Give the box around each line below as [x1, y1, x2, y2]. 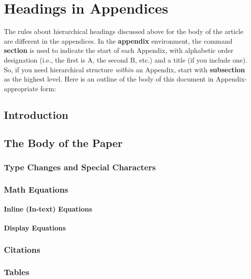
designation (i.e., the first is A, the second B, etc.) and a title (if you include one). [4, 54, 248, 65]
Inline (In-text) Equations [4, 204, 92, 214]
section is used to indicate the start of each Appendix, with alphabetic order [4, 45, 234, 55]
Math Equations [4, 183, 68, 195]
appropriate [4, 83, 38, 93]
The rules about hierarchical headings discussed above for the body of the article [4, 26, 243, 36]
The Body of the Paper [4, 135, 123, 150]
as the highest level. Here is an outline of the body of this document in [4, 74, 214, 84]
